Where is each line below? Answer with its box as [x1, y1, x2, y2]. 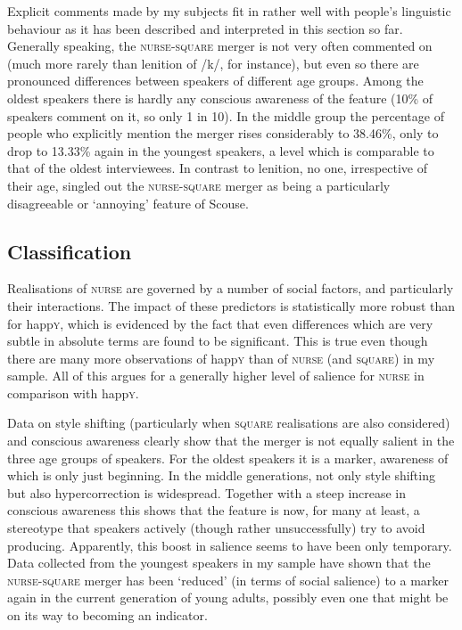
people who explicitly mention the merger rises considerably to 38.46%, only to [7, 124, 439, 143]
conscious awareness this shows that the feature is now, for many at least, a [7, 501, 420, 520]
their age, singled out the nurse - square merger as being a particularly [7, 176, 391, 194]
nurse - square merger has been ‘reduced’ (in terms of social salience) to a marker [7, 570, 450, 589]
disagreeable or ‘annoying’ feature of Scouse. [7, 193, 249, 212]
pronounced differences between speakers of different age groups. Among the [7, 71, 424, 90]
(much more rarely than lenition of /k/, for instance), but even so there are [7, 53, 419, 72]
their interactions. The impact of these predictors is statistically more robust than [7, 296, 456, 315]
